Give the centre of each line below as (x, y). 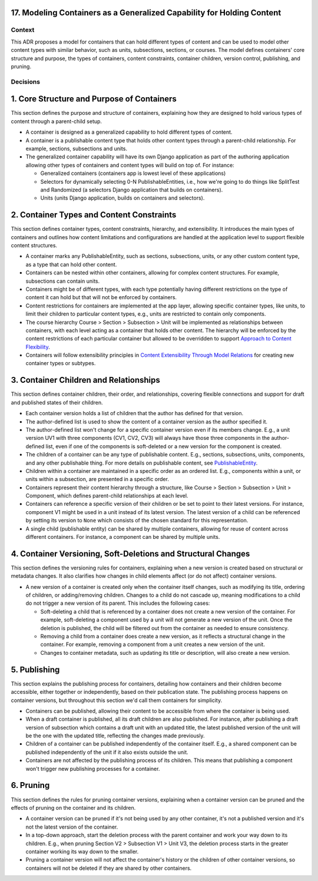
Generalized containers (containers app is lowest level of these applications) (133, 173)
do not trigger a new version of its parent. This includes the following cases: (118, 603)
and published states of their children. (57, 402)
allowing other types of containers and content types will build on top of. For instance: (130, 165)
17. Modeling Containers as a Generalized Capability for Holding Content (146, 13)
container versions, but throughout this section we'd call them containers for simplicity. (117, 700)
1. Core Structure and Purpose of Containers (94, 99)
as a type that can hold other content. (71, 264)
